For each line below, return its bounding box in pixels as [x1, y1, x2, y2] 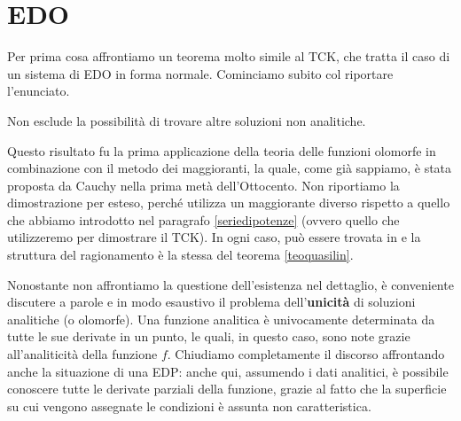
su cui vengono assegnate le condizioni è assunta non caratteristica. [7, 396, 371, 415]
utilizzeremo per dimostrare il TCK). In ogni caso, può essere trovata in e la [7, 228, 421, 246]
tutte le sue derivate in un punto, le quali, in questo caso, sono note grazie [7, 327, 410, 346]
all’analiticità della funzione [7, 345, 158, 363]
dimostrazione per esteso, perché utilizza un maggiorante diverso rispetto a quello [7, 193, 450, 212]
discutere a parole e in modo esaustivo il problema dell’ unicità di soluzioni [7, 292, 416, 311]
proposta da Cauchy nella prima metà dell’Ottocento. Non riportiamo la [7, 175, 400, 194]
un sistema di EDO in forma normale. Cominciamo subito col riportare [7, 64, 394, 82]
